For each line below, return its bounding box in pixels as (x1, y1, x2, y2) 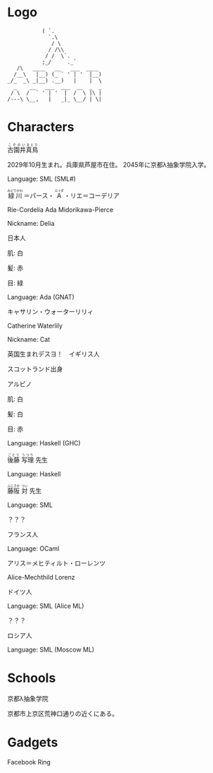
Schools (7, 670, 56, 686)
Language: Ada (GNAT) (7, 292, 75, 301)
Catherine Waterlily (7, 321, 63, 330)
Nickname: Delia (7, 219, 55, 227)
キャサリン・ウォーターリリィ (7, 307, 93, 316)
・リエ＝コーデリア (64, 191, 120, 200)
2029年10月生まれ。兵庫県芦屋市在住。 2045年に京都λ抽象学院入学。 (7, 160, 210, 169)
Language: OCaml (7, 544, 60, 553)
